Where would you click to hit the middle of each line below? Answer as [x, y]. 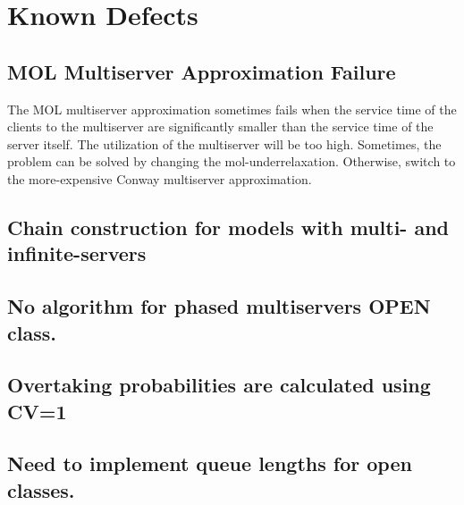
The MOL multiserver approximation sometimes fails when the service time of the [232, 109]
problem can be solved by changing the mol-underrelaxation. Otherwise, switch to [232, 161]
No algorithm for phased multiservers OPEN [219, 306]
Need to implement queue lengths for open [210, 463]
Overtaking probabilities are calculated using [219, 385]
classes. [41, 489]
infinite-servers [77, 253]
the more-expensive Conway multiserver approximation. [160, 178]
